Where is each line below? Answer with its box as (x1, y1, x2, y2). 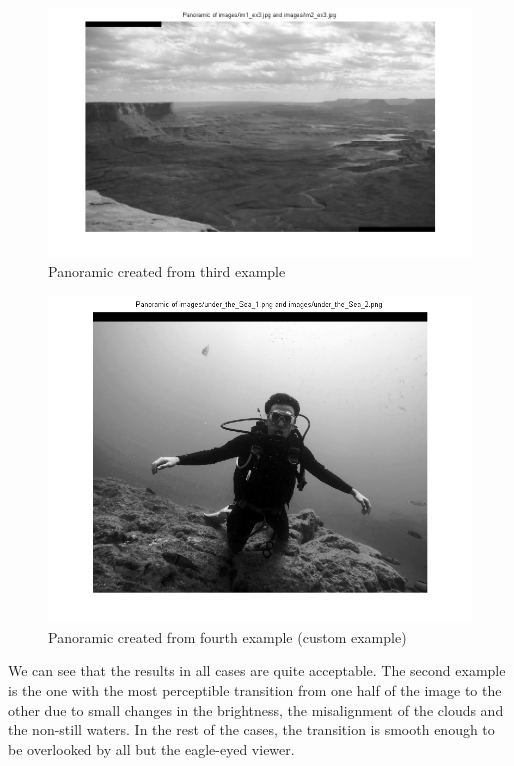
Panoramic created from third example (48, 260, 286, 281)
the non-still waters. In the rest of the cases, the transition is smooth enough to (8, 719, 495, 740)
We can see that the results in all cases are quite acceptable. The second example (8, 660, 506, 681)
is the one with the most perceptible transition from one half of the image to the (8, 679, 502, 700)
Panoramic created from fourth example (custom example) (48, 626, 407, 647)
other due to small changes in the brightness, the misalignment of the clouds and (8, 699, 504, 720)
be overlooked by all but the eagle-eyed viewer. (8, 738, 295, 759)
